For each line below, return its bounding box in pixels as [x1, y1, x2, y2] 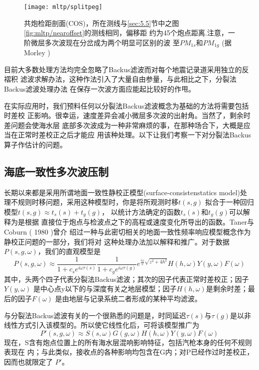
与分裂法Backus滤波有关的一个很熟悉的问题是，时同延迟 [4, 310, 186, 320]
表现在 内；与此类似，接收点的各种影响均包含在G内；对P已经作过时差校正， [4, 347, 254, 357]
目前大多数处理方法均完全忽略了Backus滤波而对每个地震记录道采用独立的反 [4, 64, 249, 74]
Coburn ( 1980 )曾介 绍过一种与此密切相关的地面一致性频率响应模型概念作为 [4, 227, 251, 237]
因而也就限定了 [4, 356, 53, 367]
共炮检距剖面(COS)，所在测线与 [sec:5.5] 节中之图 [24, 17, 179, 28]
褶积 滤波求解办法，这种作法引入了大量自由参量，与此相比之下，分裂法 [4, 74, 237, 84]
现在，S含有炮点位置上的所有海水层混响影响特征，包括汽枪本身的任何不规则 [4, 337, 252, 347]
